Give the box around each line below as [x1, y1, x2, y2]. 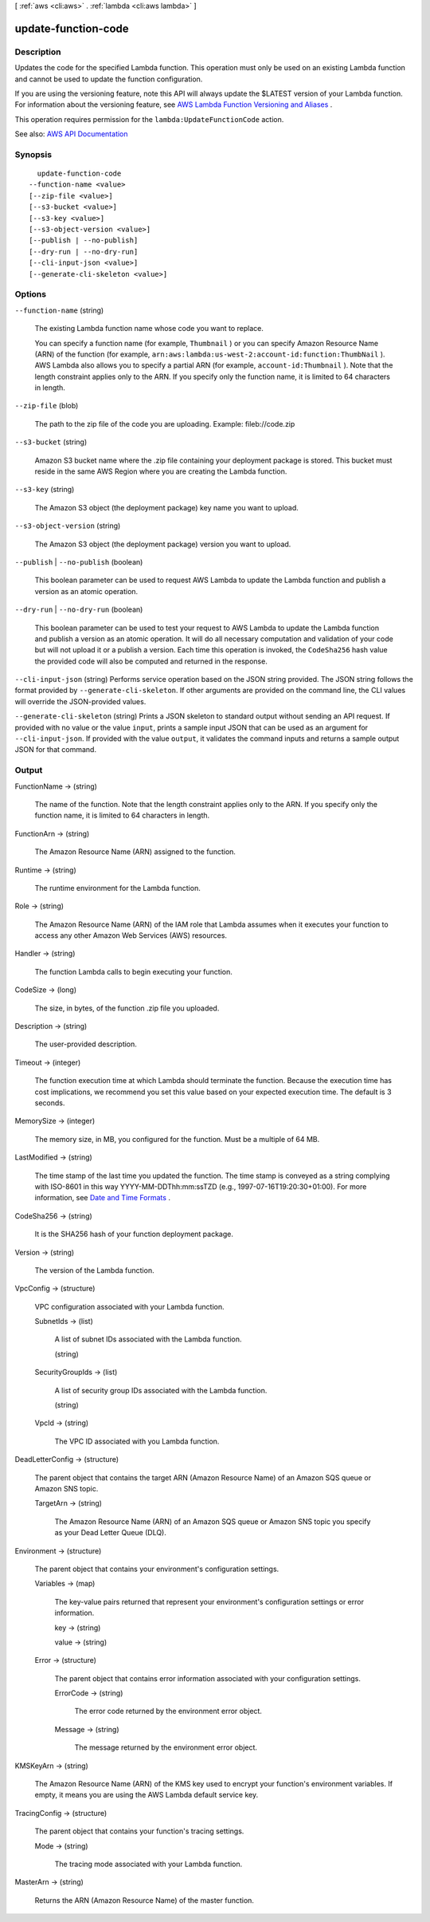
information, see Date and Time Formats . [34, 1193, 171, 1203]
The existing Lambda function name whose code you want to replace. [34, 324, 264, 333]
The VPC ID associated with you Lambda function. [54, 1436, 220, 1446]
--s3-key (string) [14, 485, 75, 494]
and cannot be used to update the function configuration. [14, 74, 203, 84]
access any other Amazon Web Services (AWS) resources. [34, 931, 227, 940]
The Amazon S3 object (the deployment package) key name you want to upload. [34, 502, 299, 512]
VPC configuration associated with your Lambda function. [34, 1302, 225, 1311]
